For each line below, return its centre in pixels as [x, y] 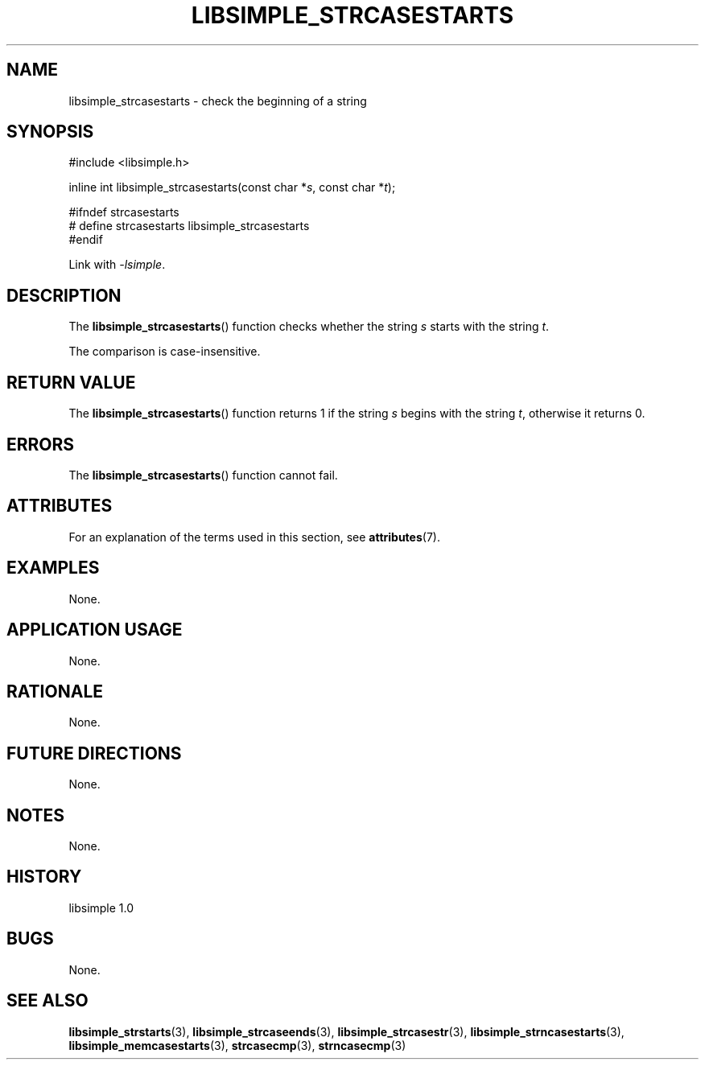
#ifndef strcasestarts [124, 212]
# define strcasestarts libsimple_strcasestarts [189, 226]
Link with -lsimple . [117, 265]
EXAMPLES [53, 568]
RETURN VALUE [71, 382]
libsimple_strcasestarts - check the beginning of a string [218, 101]
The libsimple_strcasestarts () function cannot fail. [203, 475]
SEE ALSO [47, 1001]
